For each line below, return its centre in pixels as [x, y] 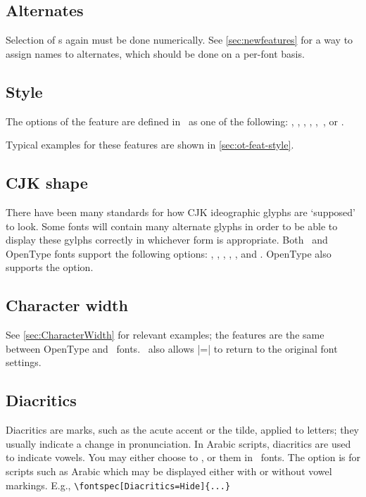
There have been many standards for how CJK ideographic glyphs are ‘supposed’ [181, 212]
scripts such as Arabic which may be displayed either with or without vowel [169, 471]
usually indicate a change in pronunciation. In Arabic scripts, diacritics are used [178, 443]
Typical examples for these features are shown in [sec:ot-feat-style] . [150, 145]
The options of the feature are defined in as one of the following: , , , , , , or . [175, 121]
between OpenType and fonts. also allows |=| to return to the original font [172, 348]
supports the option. [50, 267]
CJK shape [47, 183]
